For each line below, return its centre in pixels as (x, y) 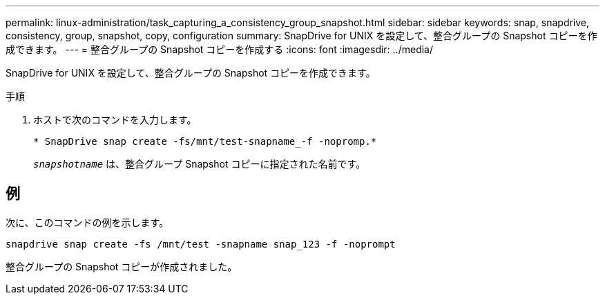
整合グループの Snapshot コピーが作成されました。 (122, 266)
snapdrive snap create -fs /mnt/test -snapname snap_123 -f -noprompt (201, 244)
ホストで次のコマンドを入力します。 (115, 120)
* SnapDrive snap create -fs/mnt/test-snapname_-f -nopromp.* (205, 141)
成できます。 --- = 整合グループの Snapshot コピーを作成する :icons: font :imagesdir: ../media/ (219, 49)
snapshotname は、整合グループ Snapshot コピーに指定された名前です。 (200, 164)
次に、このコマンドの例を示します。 (87, 222)
